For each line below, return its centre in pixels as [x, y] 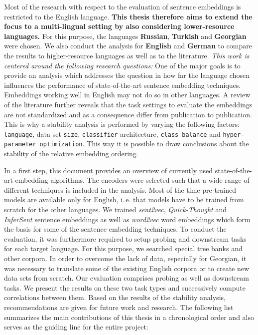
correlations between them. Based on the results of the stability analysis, [115, 297]
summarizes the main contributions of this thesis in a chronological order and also [129, 317]
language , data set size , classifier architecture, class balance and [112, 134]
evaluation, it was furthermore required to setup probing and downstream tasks [125, 238]
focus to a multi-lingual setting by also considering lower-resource [119, 26]
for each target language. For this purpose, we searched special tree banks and [123, 248]
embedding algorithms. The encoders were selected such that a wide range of [132, 180]
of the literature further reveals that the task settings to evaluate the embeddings [128, 104]
